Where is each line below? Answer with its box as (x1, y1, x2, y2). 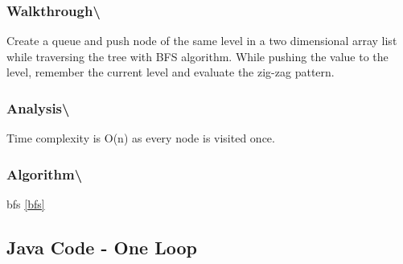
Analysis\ (6, 97, 70, 118)
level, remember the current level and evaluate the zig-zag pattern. (6, 64, 335, 80)
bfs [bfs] (6, 196, 45, 212)
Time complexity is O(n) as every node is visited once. (6, 130, 275, 146)
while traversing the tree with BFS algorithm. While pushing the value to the (6, 47, 389, 64)
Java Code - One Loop (6, 235, 197, 260)
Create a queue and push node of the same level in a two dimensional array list (6, 32, 397, 49)
